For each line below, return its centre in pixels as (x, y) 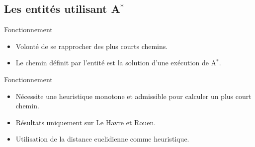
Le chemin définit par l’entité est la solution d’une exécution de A (116, 63)
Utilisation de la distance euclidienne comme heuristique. (102, 139)
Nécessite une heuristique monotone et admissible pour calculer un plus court (133, 96)
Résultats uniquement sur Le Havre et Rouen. (86, 122)
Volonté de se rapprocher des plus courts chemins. (92, 46)
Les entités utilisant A (62, 9)
